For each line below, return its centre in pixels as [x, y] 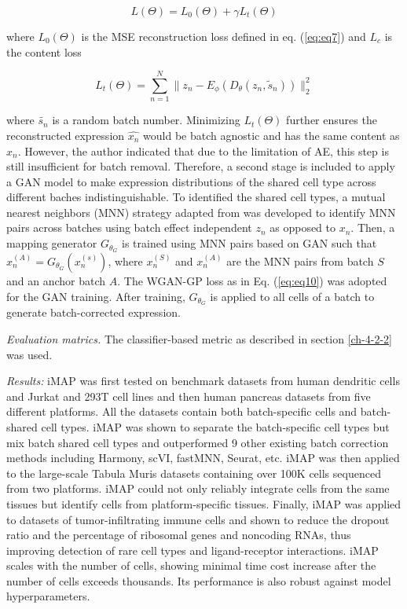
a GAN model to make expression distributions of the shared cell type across [191, 181]
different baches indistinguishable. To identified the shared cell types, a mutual [196, 197]
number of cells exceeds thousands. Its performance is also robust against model [199, 580]
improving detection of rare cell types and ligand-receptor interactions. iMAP [192, 550]
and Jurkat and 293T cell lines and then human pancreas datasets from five [189, 396]
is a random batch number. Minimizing [146, 120]
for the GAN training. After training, [96, 296]
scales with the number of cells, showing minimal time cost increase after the [191, 565]
